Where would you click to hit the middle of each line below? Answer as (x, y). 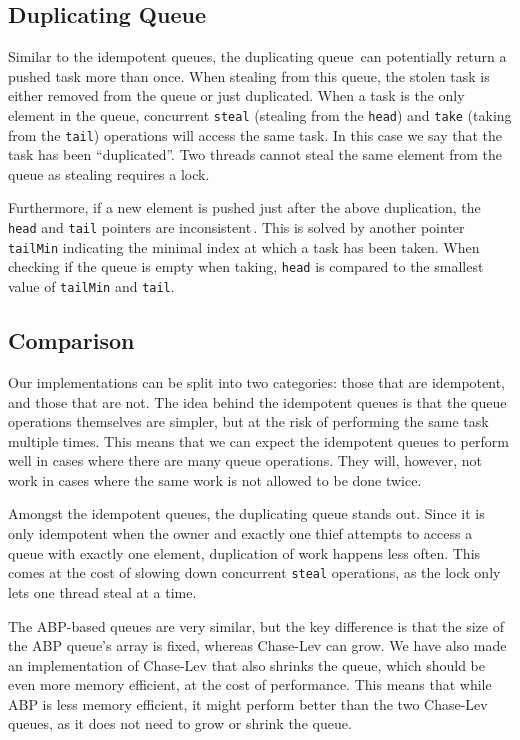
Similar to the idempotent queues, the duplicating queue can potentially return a (257, 56)
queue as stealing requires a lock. (109, 173)
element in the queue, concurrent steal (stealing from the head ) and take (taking (260, 114)
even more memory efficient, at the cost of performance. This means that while (250, 684)
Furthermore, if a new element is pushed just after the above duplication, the (244, 207)
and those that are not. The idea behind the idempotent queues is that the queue (257, 401)
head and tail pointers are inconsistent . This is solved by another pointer (236, 227)
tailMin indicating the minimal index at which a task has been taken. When (244, 246)
